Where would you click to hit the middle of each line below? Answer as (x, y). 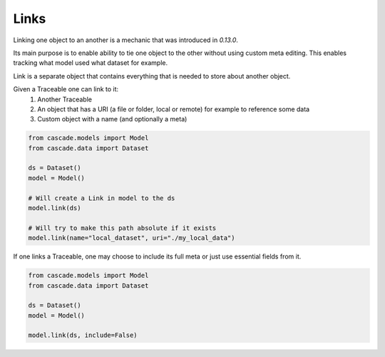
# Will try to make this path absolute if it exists (122, 228)
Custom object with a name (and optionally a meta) (112, 119)
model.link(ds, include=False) (83, 335)
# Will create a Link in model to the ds (102, 198)
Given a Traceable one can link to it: (66, 89)
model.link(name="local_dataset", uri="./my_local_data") (132, 238)
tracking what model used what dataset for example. (91, 63)
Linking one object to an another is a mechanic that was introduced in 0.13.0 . (126, 40)
